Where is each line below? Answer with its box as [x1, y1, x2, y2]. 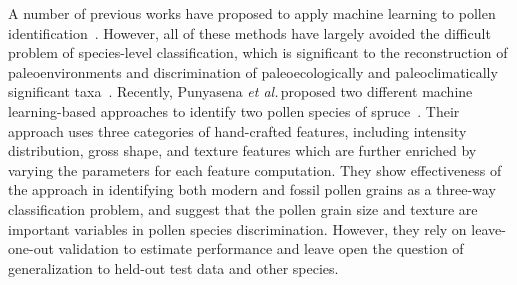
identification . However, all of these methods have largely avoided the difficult [8, 22, 491, 43]
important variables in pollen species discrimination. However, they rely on [8, 218, 467, 239]
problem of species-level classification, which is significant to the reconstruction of [8, 42, 508, 63]
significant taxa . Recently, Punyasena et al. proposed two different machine [8, 81, 473, 102]
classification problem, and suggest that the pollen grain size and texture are [8, 198, 478, 219]
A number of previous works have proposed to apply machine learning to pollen [8, 3, 496, 23]
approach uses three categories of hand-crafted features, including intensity [8, 120, 467, 141]
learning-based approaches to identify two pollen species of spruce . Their [8, 100, 460, 121]
